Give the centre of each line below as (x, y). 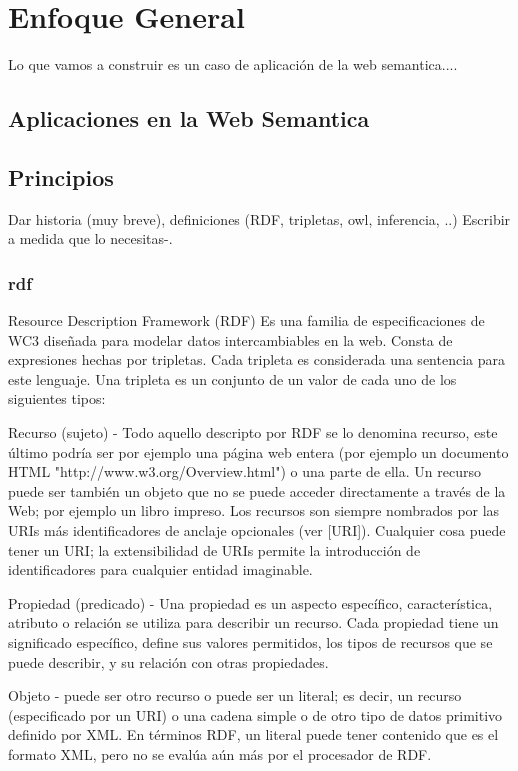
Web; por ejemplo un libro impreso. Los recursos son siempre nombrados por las (254, 510)
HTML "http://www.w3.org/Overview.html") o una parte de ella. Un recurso (244, 471)
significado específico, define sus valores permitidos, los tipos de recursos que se (250, 642)
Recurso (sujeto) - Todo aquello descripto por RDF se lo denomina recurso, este (253, 432)
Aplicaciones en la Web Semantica (189, 118)
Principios (61, 176)
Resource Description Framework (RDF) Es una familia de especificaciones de (246, 320)
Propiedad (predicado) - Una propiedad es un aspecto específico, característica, (250, 602)
